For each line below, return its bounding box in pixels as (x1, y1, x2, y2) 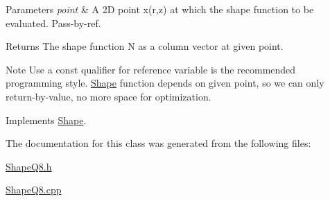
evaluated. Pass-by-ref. (6, 15, 101, 30)
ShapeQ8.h (6, 159, 52, 173)
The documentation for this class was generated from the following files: (6, 136, 311, 150)
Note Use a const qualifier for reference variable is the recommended (6, 62, 296, 76)
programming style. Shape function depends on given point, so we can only (6, 76, 324, 90)
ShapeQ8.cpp (6, 182, 62, 197)
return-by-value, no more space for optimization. (6, 89, 211, 103)
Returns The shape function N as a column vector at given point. (6, 39, 284, 53)
